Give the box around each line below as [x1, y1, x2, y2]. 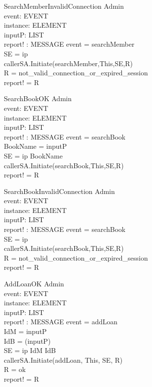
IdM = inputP [4, 326, 47, 336]
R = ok [4, 364, 26, 374]
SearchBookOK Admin [4, 93, 72, 104]
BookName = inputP [4, 141, 67, 151]
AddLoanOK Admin [4, 279, 64, 289]
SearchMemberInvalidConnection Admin [4, 1, 124, 11]
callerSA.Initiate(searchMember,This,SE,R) [4, 58, 133, 68]
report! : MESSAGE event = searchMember [4, 39, 135, 49]
